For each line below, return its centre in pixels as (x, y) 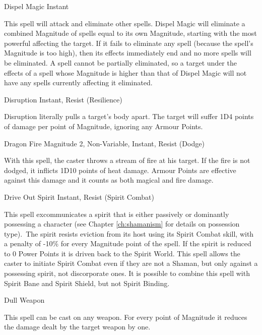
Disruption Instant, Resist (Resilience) (63, 99)
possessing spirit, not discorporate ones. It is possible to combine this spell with (127, 273)
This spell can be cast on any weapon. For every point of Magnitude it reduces (126, 317)
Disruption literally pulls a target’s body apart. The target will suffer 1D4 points (129, 116)
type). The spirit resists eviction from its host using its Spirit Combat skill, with (129, 233)
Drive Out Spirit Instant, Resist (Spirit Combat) (79, 197)
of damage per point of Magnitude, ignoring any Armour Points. (104, 126)
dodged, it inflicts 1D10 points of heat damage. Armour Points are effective (120, 170)
